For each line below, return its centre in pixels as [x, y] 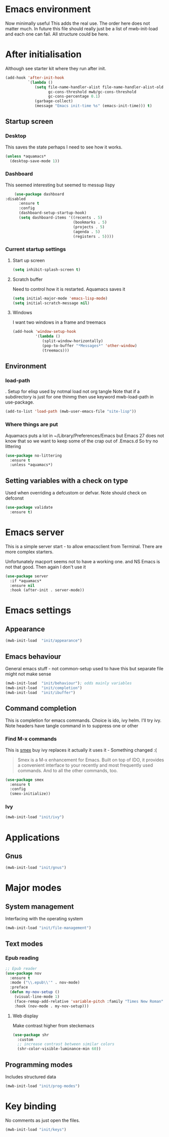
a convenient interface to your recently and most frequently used [85, 765]
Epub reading [22, 958]
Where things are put [32, 424]
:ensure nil [22, 585]
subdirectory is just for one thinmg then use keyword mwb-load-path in [79, 397]
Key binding [31, 1106]
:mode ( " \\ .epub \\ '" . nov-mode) [45, 983]
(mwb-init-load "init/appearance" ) [44, 641]
